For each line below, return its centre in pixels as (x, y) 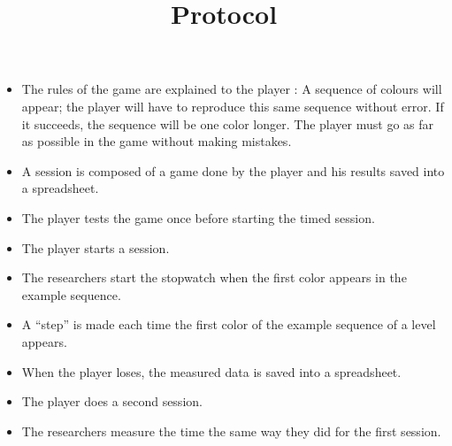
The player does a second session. (112, 401)
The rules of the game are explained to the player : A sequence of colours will (232, 89)
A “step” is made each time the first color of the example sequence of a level (229, 324)
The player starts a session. (96, 247)
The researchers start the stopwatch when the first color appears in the (214, 277)
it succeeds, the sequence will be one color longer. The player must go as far (227, 123)
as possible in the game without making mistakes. (157, 141)
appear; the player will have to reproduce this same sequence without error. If (233, 106)
